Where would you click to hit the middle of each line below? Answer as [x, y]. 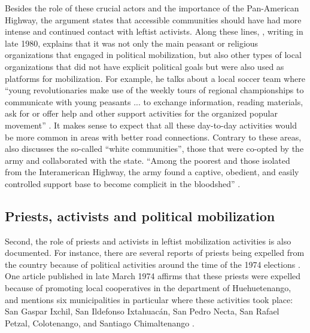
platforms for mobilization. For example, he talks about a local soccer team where [155, 78]
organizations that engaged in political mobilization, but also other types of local [153, 55]
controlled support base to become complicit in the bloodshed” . [123, 183]
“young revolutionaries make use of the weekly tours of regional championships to [154, 90]
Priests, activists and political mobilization [140, 216]
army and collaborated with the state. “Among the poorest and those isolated [148, 160]
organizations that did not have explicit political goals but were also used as [145, 66]
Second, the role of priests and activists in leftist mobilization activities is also [148, 241]
